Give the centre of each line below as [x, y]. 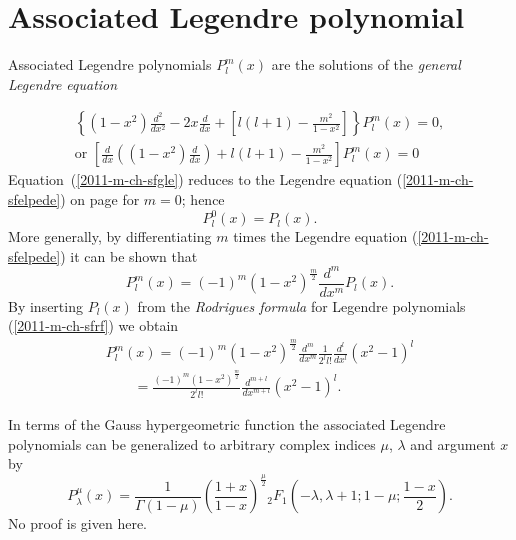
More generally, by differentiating [110, 236]
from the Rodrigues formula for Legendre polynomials [301, 305]
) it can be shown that [129, 255]
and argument [453, 443]
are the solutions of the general [366, 64]
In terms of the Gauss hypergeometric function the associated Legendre [227, 424]
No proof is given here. [77, 523]
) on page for [100, 198]
